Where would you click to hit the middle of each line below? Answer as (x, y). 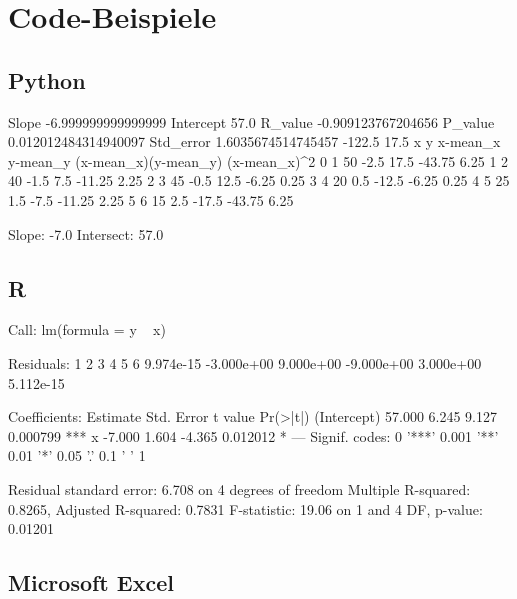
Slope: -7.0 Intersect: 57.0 (86, 233)
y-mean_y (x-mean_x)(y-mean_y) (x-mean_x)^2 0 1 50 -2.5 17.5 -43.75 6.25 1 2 (258, 160)
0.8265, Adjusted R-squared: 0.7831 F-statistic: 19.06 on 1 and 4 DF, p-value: (245, 508)
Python (47, 79)
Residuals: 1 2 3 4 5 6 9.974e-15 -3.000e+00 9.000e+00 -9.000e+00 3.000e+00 (245, 362)
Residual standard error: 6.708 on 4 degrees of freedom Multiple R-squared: (239, 488)
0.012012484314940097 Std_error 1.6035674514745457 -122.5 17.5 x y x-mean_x (254, 141)
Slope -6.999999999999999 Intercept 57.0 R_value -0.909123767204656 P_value (251, 121)
